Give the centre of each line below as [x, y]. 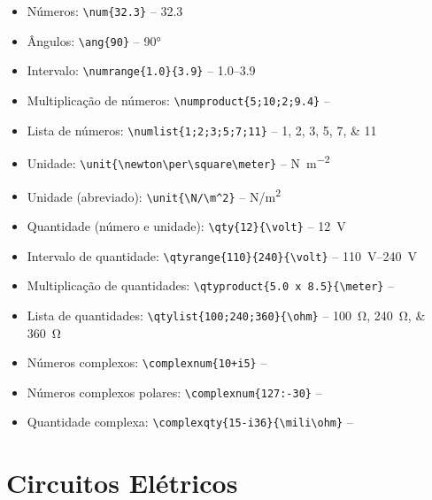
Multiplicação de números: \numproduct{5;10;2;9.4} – [178, 100]
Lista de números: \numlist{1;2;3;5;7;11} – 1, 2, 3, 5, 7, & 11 [202, 130]
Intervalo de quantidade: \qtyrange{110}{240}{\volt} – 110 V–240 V [222, 255]
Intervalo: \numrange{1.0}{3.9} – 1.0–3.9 [141, 70]
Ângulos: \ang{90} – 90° [94, 40]
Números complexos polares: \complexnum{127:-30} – [174, 392]
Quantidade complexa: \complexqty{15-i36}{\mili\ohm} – [190, 422]
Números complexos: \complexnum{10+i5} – [147, 362]
